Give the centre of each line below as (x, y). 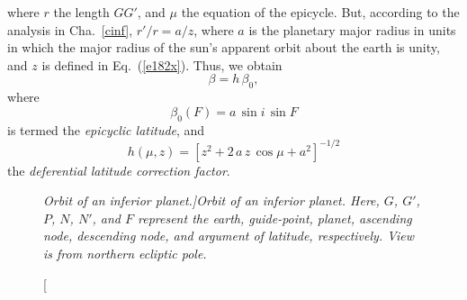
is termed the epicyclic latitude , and (106, 129)
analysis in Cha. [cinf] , (70, 29)
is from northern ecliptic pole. (125, 254)
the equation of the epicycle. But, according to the (320, 12)
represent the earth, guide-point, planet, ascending (275, 218)
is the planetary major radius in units (352, 29)
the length (81, 12)
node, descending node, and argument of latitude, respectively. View (229, 236)
